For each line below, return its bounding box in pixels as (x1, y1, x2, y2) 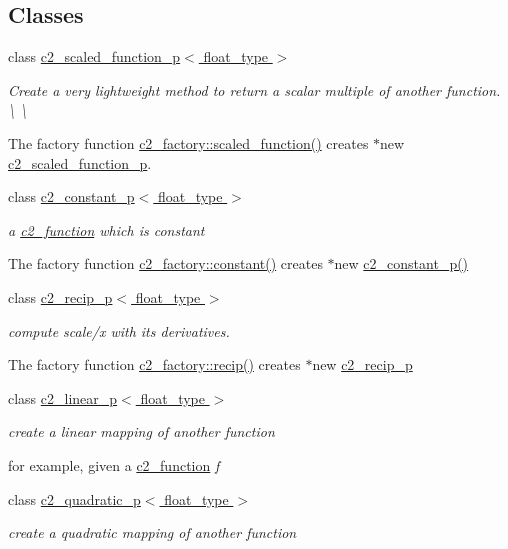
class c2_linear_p (8, 387, 118, 408)
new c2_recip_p (312, 354, 413, 375)
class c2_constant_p (8, 186, 135, 207)
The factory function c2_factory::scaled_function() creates (8, 132, 369, 153)
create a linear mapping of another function (8, 421, 275, 442)
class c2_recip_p (8, 286, 113, 307)
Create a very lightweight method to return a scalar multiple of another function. (8, 79, 501, 100)
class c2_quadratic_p (8, 488, 141, 509)
